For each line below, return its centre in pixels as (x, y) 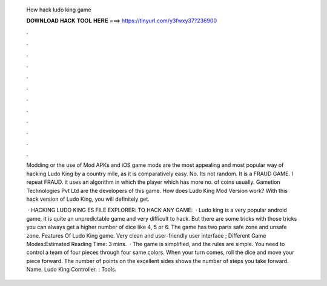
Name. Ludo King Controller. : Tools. (71, 270)
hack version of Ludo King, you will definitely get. (88, 199)
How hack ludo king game (59, 10)
